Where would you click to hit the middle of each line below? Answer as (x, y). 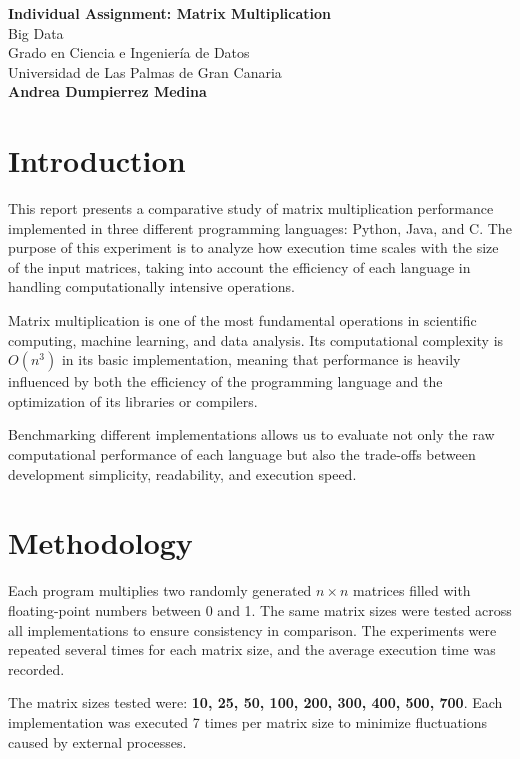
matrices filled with (412, 590)
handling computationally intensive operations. (151, 286)
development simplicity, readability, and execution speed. (182, 473)
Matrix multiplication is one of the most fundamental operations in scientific (242, 320)
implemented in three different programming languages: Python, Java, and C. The (260, 227)
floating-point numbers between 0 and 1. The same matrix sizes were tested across (260, 609)
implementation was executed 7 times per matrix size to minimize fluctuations (248, 721)
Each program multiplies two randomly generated (160, 590)
